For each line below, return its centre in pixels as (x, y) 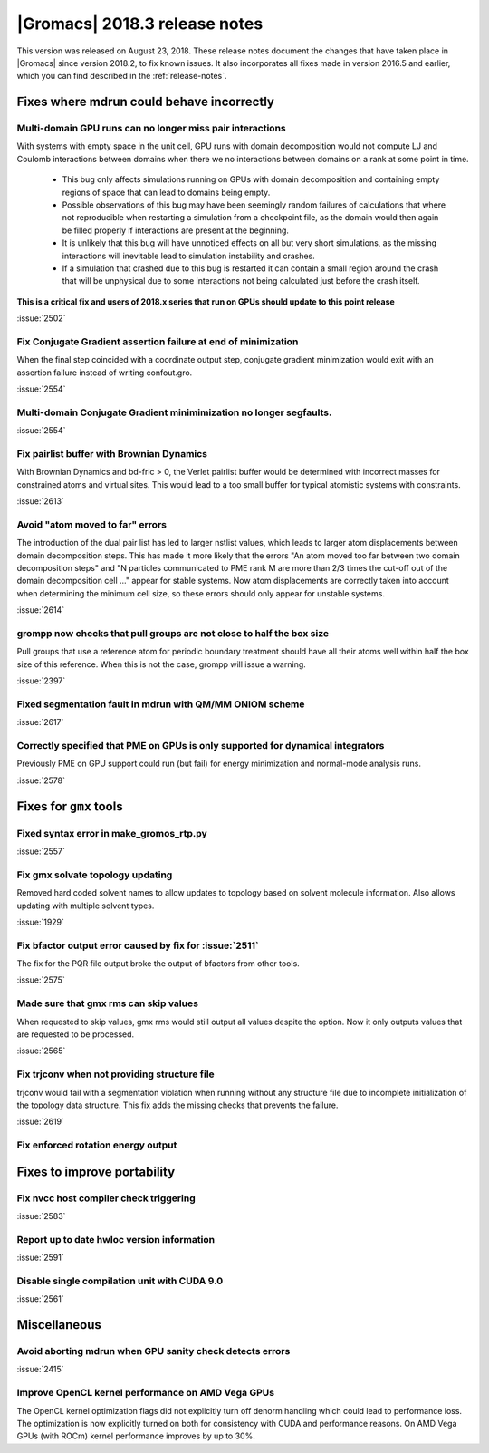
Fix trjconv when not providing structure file (115, 1074)
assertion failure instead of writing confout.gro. (105, 373)
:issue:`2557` (41, 851)
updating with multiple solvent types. (86, 906)
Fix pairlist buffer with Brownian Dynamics (112, 454)
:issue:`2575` (41, 980)
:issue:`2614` (41, 610)
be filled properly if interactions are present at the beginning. (176, 230)
